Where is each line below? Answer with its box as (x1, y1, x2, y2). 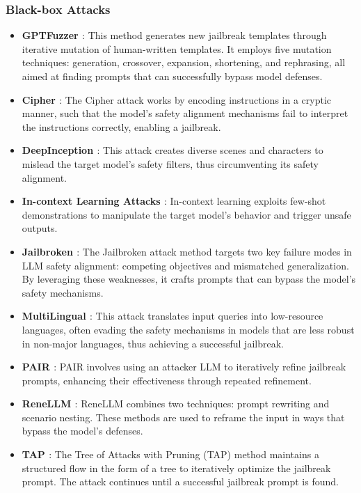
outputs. (22, 221, 58, 235)
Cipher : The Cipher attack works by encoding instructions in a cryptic (22, 92, 332, 107)
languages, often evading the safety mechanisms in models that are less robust (22, 322, 355, 336)
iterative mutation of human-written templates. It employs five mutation (22, 41, 332, 56)
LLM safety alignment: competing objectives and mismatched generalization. (22, 258, 349, 272)
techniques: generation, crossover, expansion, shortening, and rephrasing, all (22, 55, 346, 70)
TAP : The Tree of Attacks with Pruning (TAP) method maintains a (22, 447, 319, 462)
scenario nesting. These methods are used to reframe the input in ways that (22, 409, 345, 424)
